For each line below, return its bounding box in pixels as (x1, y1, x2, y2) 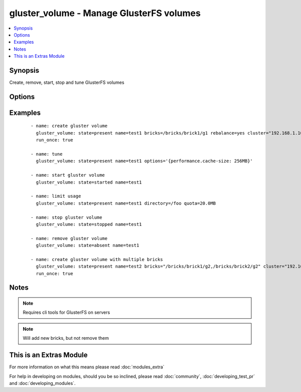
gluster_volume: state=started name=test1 (36, 179, 142, 185)
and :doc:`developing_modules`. (9, 380, 76, 386)
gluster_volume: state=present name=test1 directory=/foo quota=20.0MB (36, 200, 216, 206)
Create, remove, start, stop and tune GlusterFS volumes (9, 79, 125, 85)
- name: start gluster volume (31, 172, 105, 178)
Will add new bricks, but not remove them (23, 335, 109, 341)
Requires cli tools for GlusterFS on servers (23, 309, 110, 316)
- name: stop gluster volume (31, 214, 102, 220)
